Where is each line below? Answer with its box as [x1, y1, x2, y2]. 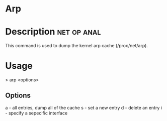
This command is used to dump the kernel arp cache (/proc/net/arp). [5, 43, 148, 49]
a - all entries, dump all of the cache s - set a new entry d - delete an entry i [5, 104, 162, 110]
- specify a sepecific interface [5, 110, 68, 116]
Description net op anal [5, 26, 101, 38]
